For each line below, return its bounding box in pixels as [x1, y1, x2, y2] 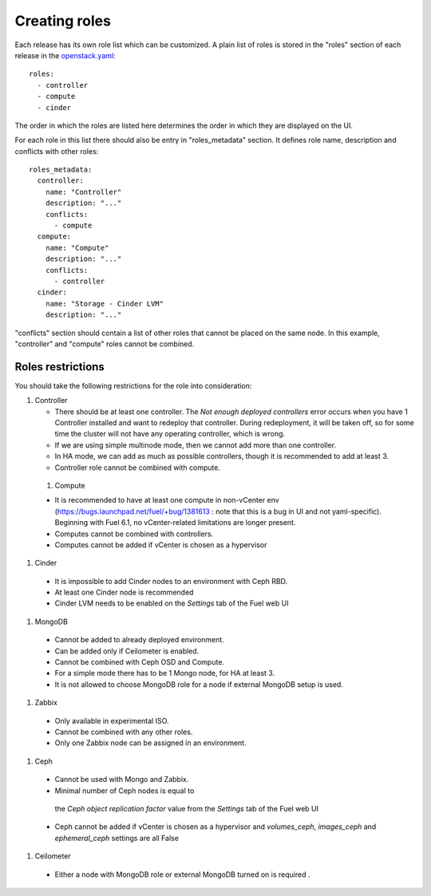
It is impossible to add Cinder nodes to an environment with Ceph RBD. [54, 576, 288, 586]
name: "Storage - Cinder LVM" [45, 299, 164, 308]
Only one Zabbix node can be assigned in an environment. [54, 738, 247, 748]
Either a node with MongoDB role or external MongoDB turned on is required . [54, 870, 310, 879]
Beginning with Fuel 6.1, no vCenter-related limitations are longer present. [54, 518, 296, 527]
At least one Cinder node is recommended [54, 587, 194, 598]
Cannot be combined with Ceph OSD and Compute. [54, 657, 225, 667]
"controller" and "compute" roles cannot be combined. [14, 339, 195, 349]
